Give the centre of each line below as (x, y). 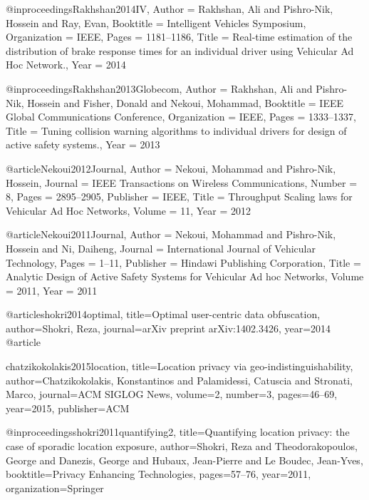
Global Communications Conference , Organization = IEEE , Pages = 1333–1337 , (181, 117)
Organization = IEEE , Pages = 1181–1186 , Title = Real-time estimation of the (179, 37)
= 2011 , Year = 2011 (52, 290)
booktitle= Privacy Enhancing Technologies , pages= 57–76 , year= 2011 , (158, 474)
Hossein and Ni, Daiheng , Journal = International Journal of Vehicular (161, 248)
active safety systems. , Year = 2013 (83, 144)
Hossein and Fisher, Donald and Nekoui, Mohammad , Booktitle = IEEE (185, 102)
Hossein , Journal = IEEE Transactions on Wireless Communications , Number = (182, 182)
